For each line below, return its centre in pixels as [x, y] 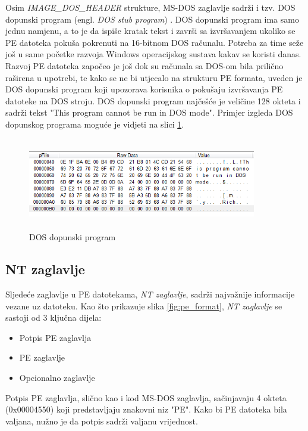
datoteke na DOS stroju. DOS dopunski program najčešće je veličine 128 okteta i [153, 100]
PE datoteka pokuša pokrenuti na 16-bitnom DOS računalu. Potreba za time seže [155, 42]
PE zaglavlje [42, 357]
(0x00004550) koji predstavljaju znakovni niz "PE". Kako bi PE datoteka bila [146, 409]
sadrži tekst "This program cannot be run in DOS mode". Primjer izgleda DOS [149, 112]
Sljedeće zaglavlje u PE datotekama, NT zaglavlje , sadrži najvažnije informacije [150, 294]
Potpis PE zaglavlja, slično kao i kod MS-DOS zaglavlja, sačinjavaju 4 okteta [146, 397]
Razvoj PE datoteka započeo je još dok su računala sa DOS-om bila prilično [144, 65]
